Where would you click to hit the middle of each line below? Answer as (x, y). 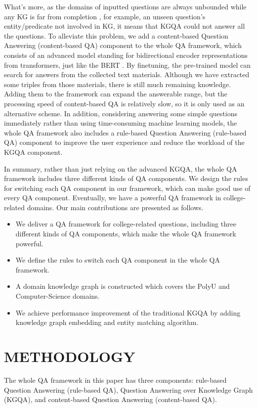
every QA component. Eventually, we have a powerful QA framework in (113, 198)
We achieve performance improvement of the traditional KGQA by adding (128, 312)
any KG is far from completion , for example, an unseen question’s (105, 16)
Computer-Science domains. (58, 296)
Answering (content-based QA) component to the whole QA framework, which (123, 45)
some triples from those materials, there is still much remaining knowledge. (118, 84)
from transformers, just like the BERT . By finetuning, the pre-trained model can (128, 65)
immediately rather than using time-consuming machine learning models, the (121, 123)
